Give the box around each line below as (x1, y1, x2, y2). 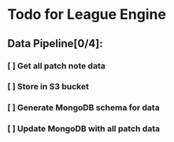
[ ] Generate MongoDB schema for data (7, 102, 160, 113)
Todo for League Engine (7, 5, 167, 24)
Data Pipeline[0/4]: (7, 37, 103, 50)
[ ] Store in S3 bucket (7, 81, 90, 92)
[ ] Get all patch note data (7, 60, 106, 71)
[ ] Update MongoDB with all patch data (7, 123, 161, 134)
